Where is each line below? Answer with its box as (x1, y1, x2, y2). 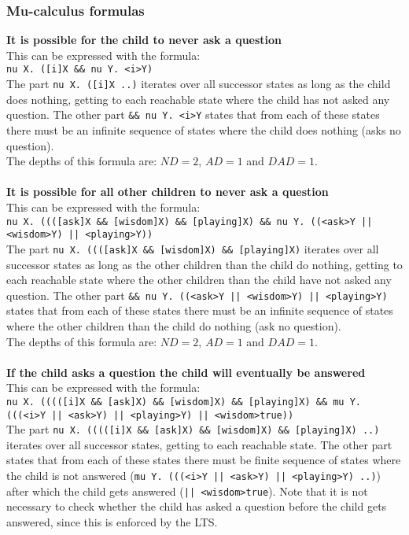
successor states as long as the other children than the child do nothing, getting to (6, 256, 403, 272)
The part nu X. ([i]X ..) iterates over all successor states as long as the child (6, 76, 391, 92)
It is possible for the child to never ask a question (6, 31, 282, 48)
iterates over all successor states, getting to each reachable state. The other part (6, 436, 392, 452)
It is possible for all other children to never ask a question (6, 183, 329, 200)
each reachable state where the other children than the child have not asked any (6, 271, 392, 288)
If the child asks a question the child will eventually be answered (6, 363, 366, 380)
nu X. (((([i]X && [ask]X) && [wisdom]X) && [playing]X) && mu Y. (6, 396, 362, 408)
